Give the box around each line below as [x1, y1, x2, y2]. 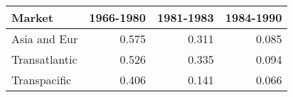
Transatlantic [11, 51, 78, 67]
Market [11, 9, 53, 25]
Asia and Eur [11, 30, 78, 47]
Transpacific [11, 72, 72, 88]
